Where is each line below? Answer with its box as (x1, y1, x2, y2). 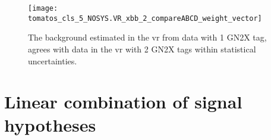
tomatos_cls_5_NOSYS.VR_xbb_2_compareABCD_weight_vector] (28, 14, 262, 23)
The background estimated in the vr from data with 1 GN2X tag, (28, 31, 267, 43)
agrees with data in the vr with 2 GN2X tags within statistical (28, 42, 256, 55)
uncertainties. (28, 54, 77, 67)
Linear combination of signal (4, 89, 242, 114)
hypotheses (4, 113, 96, 137)
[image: (28, 4, 58, 13)
